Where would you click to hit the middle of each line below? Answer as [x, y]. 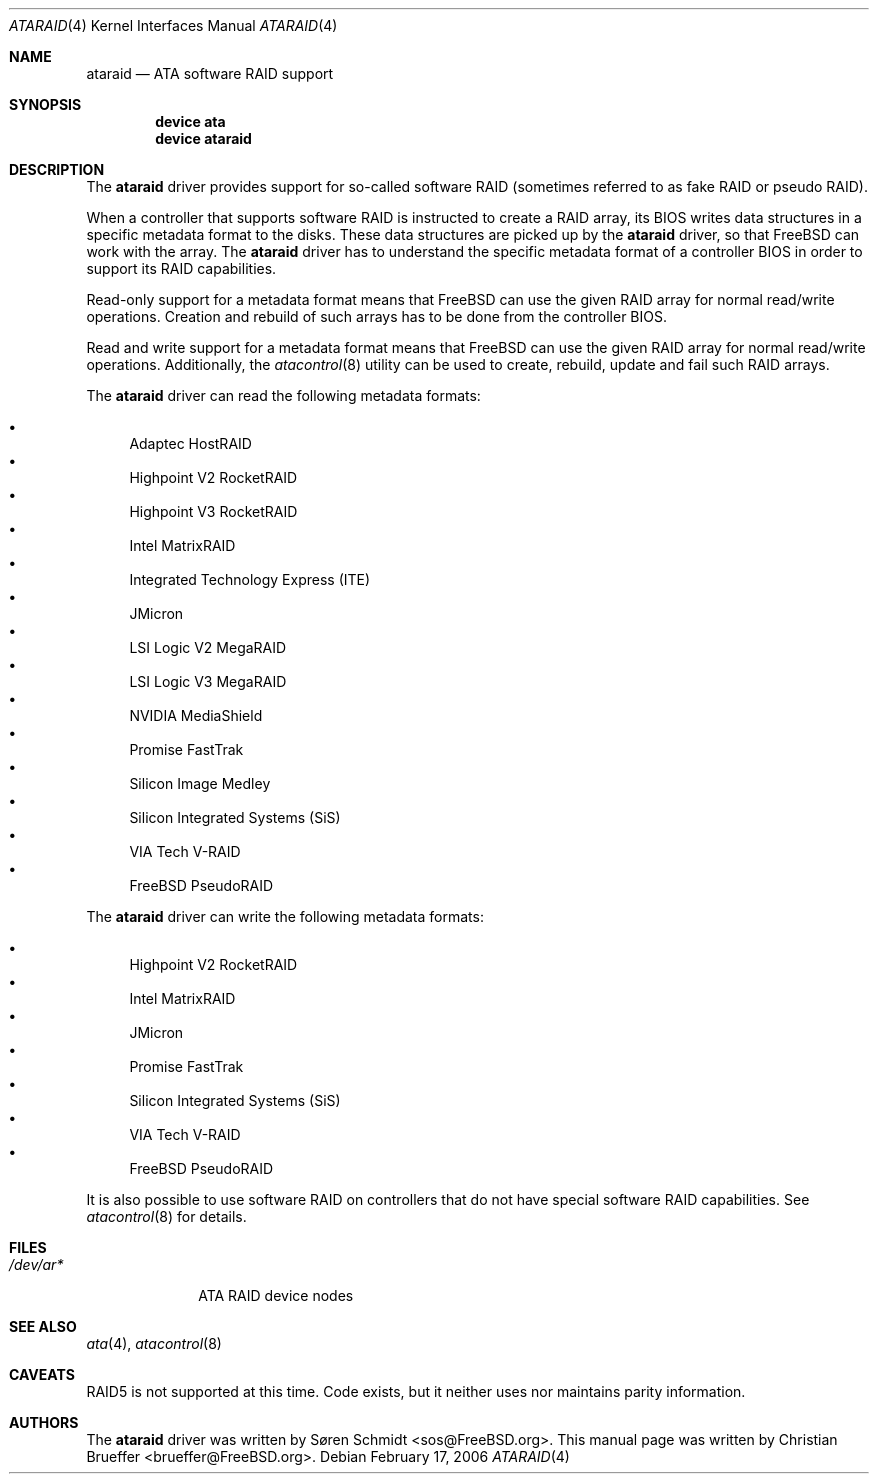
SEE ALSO [43, 1326]
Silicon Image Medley [200, 783]
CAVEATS [42, 1374]
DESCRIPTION [57, 169]
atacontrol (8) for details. [166, 1216]
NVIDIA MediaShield [196, 715]
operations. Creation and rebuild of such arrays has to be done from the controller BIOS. [376, 316]
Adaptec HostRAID [190, 443]
